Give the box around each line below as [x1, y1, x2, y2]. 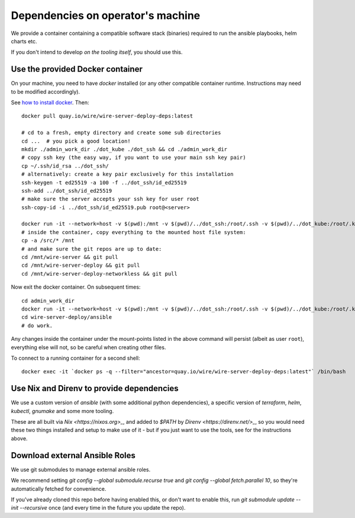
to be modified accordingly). [11, 88, 80, 95]
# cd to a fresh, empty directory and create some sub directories [21, 129, 221, 136]
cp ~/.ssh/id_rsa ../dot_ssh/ [21, 162, 109, 169]
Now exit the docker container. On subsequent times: [11, 283, 141, 290]
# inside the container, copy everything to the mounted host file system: [21, 229, 246, 235]
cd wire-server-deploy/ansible [21, 314, 112, 321]
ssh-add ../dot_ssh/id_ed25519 [21, 187, 112, 194]
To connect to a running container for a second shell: [11, 354, 140, 362]
